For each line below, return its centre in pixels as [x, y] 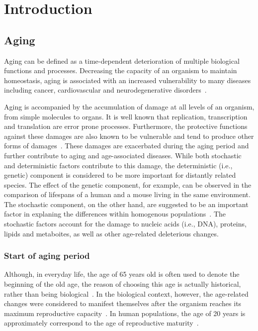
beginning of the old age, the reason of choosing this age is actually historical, [123, 284]
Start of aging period [47, 256]
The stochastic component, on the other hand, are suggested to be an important [126, 204]
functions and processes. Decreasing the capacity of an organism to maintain [121, 70]
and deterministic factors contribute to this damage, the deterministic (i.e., [118, 165]
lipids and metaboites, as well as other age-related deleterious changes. [111, 233]
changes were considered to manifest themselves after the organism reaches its [123, 303]
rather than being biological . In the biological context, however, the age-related [126, 293]
